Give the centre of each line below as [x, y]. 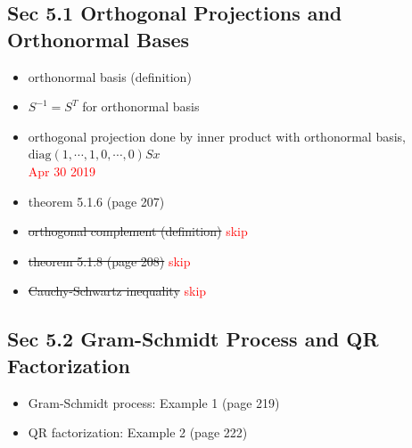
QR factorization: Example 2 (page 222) [138, 432]
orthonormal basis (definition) [110, 76]
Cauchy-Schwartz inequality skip [117, 291]
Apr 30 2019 [62, 171]
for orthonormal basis [141, 106]
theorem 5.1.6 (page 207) [96, 201]
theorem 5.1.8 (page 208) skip [109, 261]
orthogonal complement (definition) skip [138, 231]
